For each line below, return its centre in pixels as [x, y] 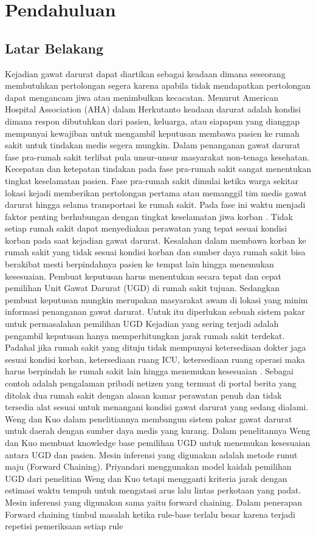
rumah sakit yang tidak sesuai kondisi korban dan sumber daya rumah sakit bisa [155, 252]
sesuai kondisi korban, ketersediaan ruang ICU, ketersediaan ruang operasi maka [155, 359]
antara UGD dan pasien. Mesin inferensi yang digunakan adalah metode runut [151, 454]
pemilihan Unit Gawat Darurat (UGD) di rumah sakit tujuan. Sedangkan [142, 288]
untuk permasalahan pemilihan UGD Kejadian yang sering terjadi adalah [142, 324]
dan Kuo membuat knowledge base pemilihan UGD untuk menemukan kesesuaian [158, 442]
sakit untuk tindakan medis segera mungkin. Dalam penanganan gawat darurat [153, 145]
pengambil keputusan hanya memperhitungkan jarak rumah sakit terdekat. [145, 335]
